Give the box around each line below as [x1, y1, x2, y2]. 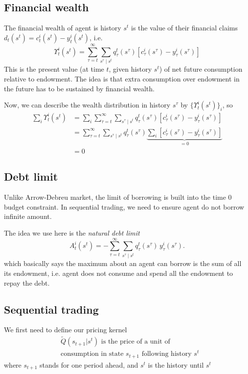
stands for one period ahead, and [40, 359, 138, 370]
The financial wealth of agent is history [4, 23, 121, 33]
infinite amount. [4, 211, 52, 221]
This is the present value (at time [4, 64, 104, 74]
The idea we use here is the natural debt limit [4, 228, 140, 238]
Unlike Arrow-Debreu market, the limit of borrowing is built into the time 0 [4, 192, 232, 202]
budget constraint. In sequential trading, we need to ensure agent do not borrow [4, 201, 245, 212]
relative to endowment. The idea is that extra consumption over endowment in [4, 74, 240, 84]
